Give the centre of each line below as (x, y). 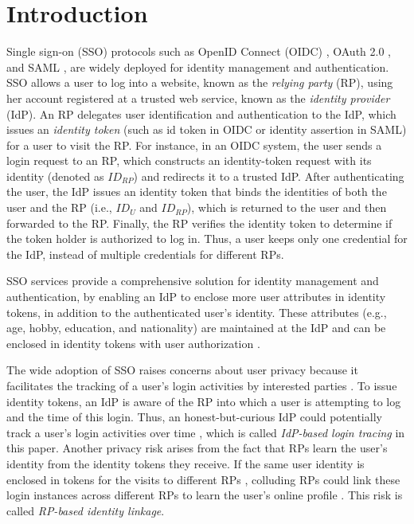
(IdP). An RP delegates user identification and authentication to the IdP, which (201, 113)
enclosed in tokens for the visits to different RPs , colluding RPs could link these (203, 479)
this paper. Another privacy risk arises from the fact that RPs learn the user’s (197, 448)
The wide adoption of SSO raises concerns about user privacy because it (182, 370)
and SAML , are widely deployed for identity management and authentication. (198, 66)
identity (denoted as (55, 176)
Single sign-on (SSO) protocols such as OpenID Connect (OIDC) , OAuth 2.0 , (199, 51)
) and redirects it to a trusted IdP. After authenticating (269, 176)
